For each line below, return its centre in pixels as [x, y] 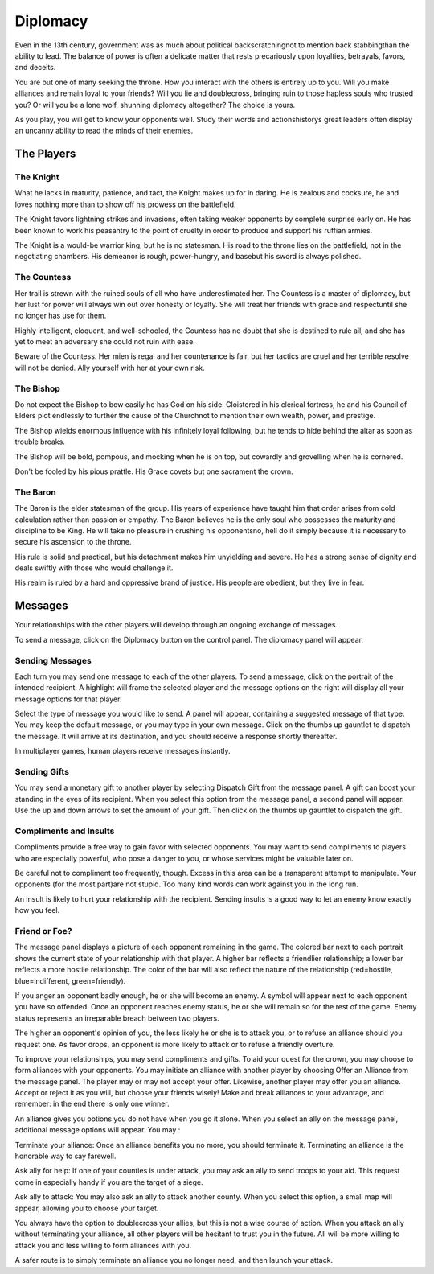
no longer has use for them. [61, 316]
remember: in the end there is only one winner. [92, 1104]
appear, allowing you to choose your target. [87, 1208]
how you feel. [37, 910]
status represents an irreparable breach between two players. [117, 1018]
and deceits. [35, 68]
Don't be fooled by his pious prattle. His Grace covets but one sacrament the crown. [154, 471]
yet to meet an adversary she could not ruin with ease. [105, 342]
